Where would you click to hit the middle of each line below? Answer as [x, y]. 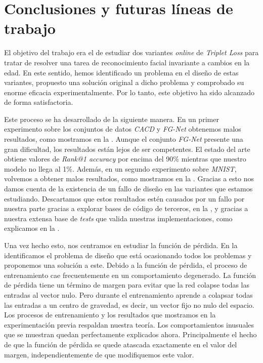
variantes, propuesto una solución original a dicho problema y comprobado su [124, 82]
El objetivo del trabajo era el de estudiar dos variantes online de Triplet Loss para [131, 52]
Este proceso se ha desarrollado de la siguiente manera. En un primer [112, 119]
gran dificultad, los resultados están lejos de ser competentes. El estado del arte [127, 149]
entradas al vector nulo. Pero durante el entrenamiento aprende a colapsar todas [128, 294]
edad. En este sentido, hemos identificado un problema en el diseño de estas [121, 72]
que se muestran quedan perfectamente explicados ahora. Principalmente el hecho [130, 334]
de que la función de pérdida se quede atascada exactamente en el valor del [121, 344]
